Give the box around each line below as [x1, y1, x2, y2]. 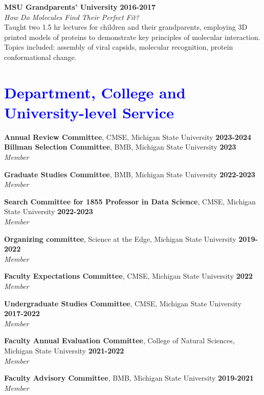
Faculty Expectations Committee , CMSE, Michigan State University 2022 [4, 271, 253, 281]
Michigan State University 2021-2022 [4, 345, 124, 356]
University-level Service [4, 101, 174, 122]
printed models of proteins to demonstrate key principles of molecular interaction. [4, 31, 260, 42]
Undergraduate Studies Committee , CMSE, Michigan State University [4, 298, 241, 308]
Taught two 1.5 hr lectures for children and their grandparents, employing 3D [4, 22, 248, 32]
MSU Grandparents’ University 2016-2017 [4, 2, 156, 12]
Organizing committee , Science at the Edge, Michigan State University [4, 233, 236, 244]
